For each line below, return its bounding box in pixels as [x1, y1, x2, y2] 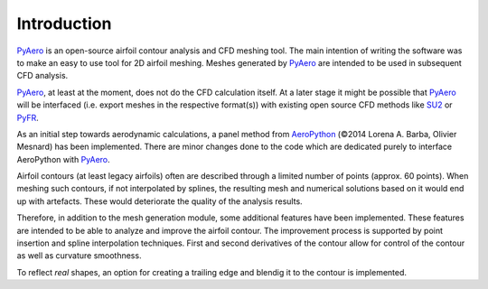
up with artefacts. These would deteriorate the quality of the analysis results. [16, 195, 303, 207]
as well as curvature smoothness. [16, 250, 142, 261]
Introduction [16, 14, 112, 33]
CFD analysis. [16, 70, 69, 81]
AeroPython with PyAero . [16, 154, 110, 164]
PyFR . [16, 112, 40, 123]
